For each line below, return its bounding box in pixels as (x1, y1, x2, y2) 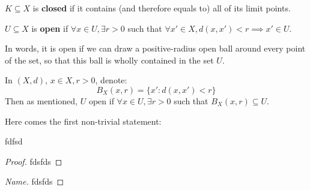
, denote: (95, 74, 127, 86)
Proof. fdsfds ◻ (5, 155, 62, 167)
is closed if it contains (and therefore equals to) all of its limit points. (32, 2, 291, 14)
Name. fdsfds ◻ (5, 175, 64, 188)
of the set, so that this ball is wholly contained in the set (5, 53, 214, 66)
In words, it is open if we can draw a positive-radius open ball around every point (5, 42, 306, 55)
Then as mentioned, (5, 94, 78, 107)
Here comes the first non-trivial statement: (5, 114, 162, 127)
